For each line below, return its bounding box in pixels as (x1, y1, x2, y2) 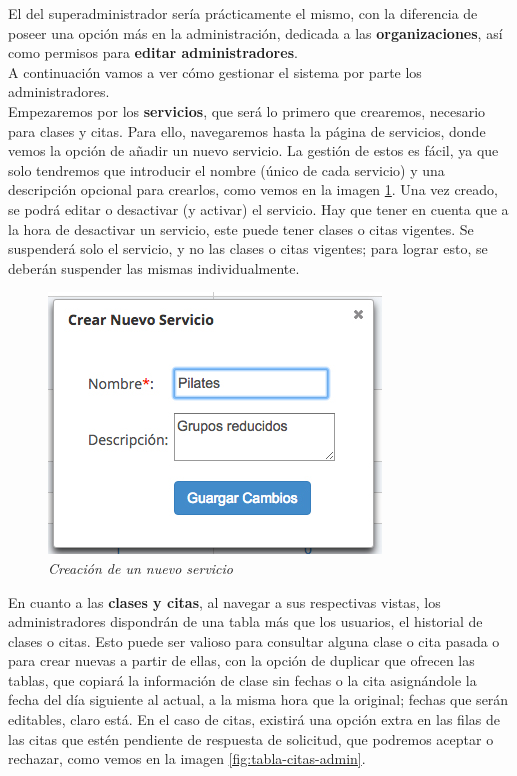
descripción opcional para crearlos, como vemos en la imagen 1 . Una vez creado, (8, 179, 498, 200)
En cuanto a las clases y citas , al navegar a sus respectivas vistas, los (8, 591, 441, 612)
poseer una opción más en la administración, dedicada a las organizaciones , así (8, 22, 503, 43)
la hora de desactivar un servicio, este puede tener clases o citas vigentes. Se (8, 218, 474, 239)
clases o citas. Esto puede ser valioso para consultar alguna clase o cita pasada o (8, 630, 500, 651)
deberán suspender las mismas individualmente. (8, 257, 300, 278)
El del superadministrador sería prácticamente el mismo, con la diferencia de (8, 3, 478, 23)
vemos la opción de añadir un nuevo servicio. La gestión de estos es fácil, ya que (8, 140, 499, 161)
